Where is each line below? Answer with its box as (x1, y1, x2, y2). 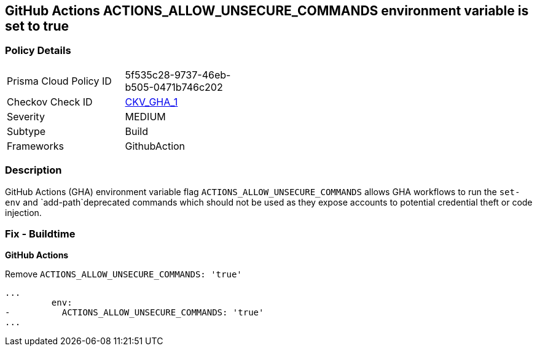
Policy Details (5, 44, 71, 57)
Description (5, 164, 62, 177)
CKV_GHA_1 (125, 95, 178, 108)
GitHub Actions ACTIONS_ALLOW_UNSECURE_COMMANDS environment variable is (5, 3, 529, 18)
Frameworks (7, 139, 64, 152)
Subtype (7, 125, 46, 137)
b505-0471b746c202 (125, 80, 223, 93)
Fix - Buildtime (5, 227, 76, 240)
